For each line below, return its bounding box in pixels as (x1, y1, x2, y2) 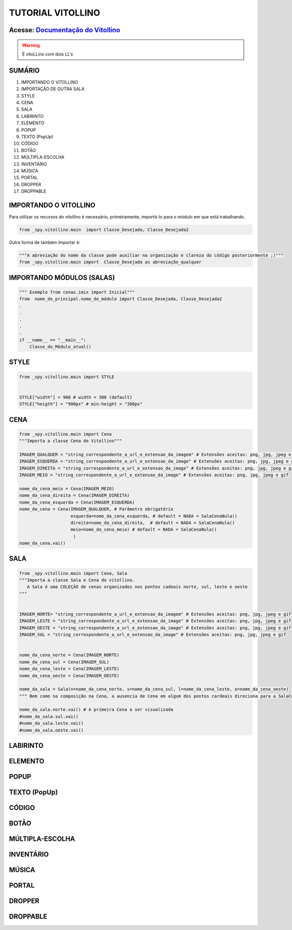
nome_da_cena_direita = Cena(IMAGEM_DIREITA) (19, 493, 130, 498)
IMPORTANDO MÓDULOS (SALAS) (9, 273, 115, 282)
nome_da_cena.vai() (19, 541, 66, 546)
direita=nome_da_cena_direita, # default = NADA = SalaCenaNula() (71, 520, 235, 525)
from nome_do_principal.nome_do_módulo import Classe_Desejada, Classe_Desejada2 (19, 296, 222, 302)
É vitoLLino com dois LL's (22, 51, 73, 57)
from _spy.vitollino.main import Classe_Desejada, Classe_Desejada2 (19, 227, 189, 232)
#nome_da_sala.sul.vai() (19, 714, 79, 719)
